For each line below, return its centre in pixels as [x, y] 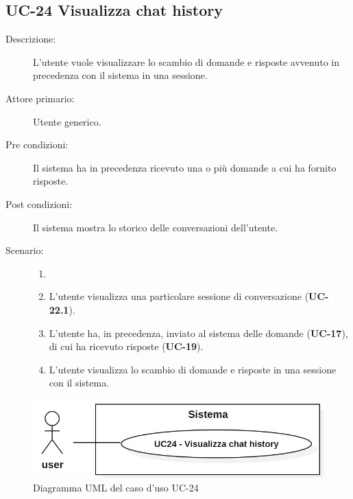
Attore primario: [40, 98]
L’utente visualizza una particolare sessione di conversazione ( [179, 296]
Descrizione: [31, 39]
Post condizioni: [39, 204]
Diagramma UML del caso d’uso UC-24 [116, 487]
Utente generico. [67, 121]
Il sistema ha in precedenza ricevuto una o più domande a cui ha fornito [185, 167]
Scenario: [25, 250]
